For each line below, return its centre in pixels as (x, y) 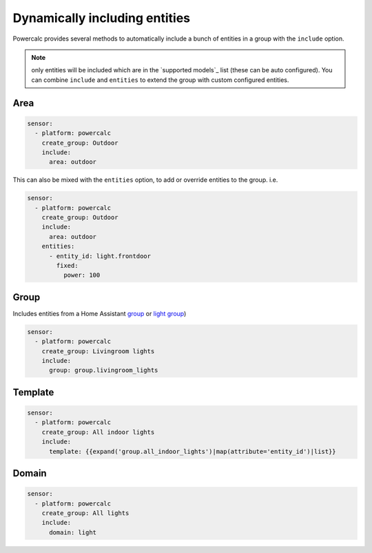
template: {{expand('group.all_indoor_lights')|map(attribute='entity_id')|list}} (193, 451)
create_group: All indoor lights (98, 432)
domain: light (73, 532)
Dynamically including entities (102, 18)
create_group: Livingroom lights (98, 351)
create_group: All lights (85, 513)
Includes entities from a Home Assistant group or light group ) (100, 313)
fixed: (67, 265)
